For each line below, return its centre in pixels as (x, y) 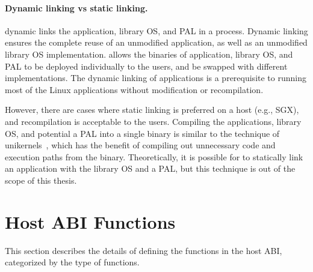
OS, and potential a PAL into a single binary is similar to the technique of (142, 133)
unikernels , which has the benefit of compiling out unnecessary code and (140, 145)
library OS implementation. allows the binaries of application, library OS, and (149, 54)
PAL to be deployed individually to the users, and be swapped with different (146, 66)
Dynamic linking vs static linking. (76, 8)
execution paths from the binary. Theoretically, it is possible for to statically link (154, 156)
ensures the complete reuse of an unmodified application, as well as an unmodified (156, 42)
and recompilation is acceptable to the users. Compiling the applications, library (153, 121)
